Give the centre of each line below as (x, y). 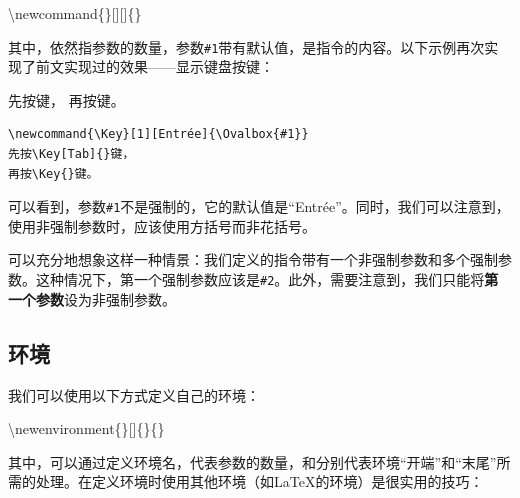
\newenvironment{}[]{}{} (86, 428)
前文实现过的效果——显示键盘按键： (154, 66)
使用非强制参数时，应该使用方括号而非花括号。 (162, 225)
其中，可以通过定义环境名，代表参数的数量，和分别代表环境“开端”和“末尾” (252, 461)
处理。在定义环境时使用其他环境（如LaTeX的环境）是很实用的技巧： (259, 481)
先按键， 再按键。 (66, 99)
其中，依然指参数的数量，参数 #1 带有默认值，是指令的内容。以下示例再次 (246, 46)
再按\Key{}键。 (53, 173)
